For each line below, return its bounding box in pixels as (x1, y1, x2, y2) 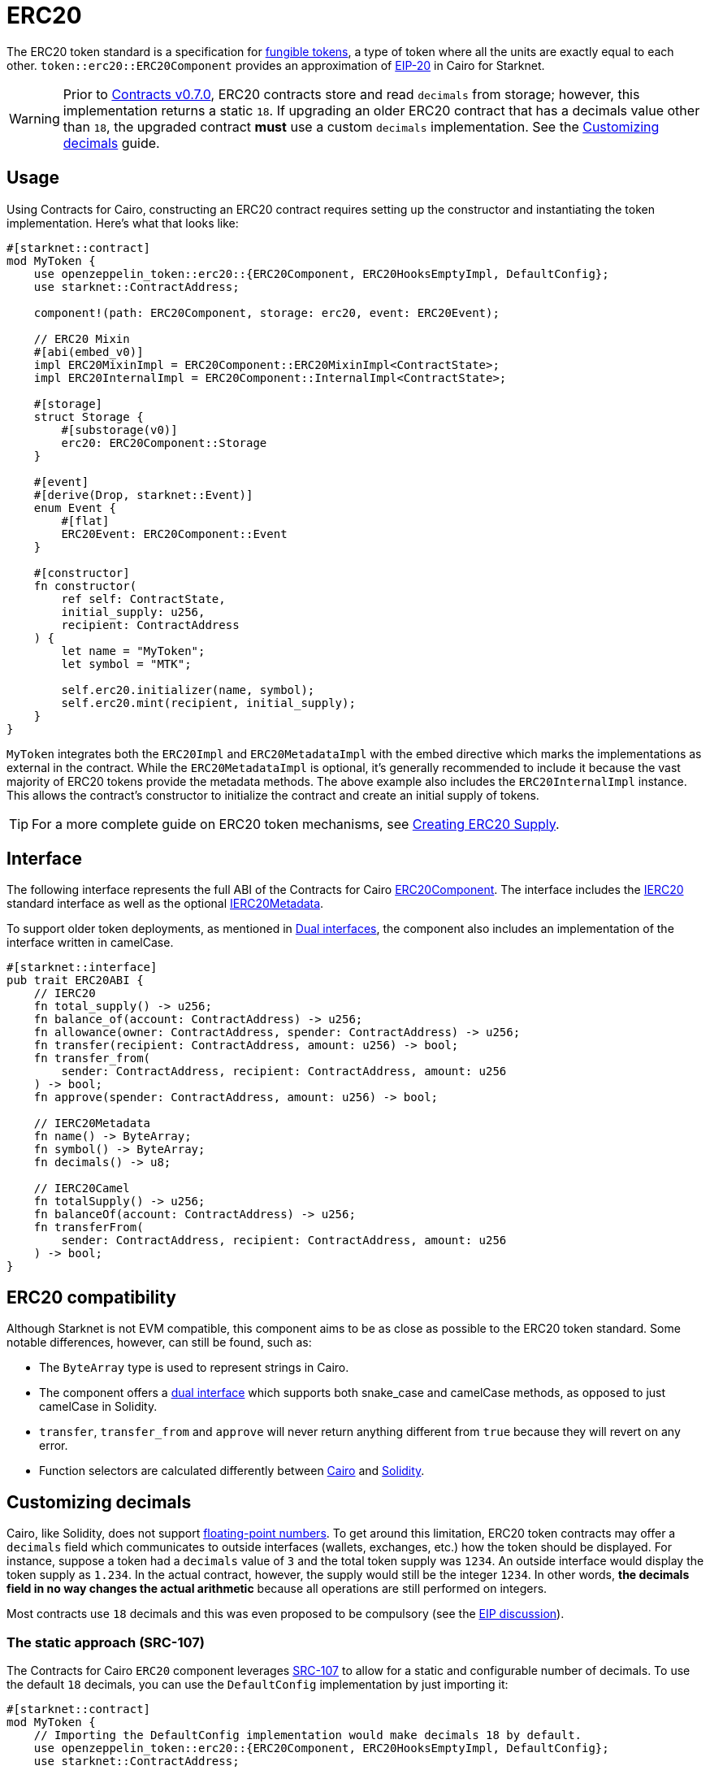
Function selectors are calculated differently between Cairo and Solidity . (39, 1464, 425, 1478)
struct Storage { (33, 410, 144, 423)
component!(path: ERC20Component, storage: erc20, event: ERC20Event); (33, 306, 500, 319)
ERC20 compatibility (6, 1286, 176, 1308)
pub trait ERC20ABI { (6, 974, 144, 987)
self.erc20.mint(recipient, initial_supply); (61, 696, 356, 709)
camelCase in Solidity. (39, 1399, 158, 1414)
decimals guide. (63, 134, 160, 151)
